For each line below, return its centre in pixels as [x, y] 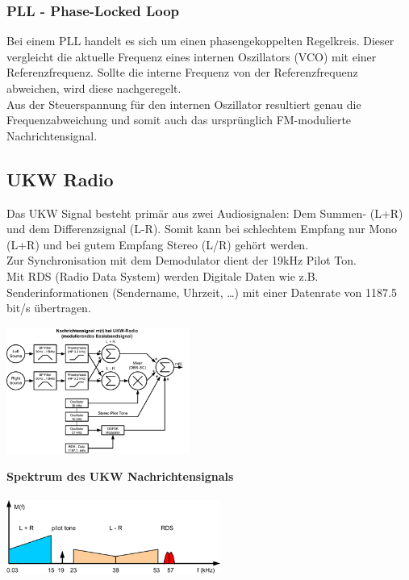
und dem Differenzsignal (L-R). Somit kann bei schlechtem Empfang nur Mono [202, 229]
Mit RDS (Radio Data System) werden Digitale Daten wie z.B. [163, 275]
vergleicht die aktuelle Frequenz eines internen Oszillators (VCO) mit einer [192, 56]
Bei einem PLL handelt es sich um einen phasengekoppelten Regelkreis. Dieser [200, 41]
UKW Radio [60, 179]
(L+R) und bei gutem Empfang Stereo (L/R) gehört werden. [158, 244]
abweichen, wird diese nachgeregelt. [94, 88]
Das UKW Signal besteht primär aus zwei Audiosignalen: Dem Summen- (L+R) [205, 213]
